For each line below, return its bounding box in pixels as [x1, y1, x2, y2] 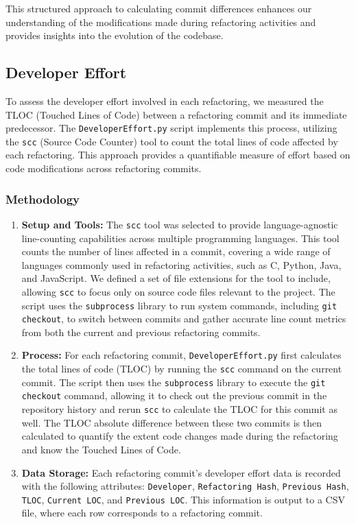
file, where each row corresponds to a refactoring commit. [21, 505, 263, 520]
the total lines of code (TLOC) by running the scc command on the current [21, 361, 342, 376]
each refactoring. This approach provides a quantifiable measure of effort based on [5, 147, 351, 162]
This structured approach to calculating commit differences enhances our [5, 1, 312, 15]
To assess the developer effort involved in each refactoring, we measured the [5, 93, 324, 108]
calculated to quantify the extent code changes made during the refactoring [21, 429, 338, 443]
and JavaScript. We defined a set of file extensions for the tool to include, [21, 271, 331, 285]
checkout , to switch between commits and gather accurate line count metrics [21, 311, 346, 326]
